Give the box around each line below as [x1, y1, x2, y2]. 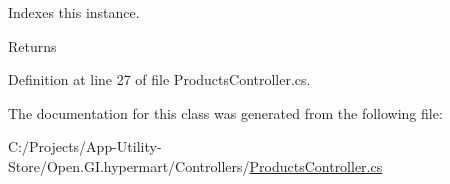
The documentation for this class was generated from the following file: [8, 102, 443, 123]
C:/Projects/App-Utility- [8, 136, 162, 157]
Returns [8, 35, 57, 56]
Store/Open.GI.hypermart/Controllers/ [8, 155, 250, 176]
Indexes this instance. [8, 2, 140, 22]
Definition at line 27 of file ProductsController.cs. [8, 69, 311, 90]
